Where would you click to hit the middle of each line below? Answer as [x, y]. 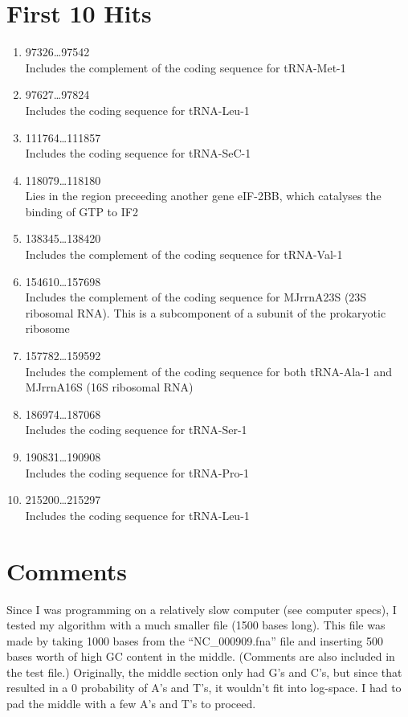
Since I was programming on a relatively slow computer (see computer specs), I [202, 609]
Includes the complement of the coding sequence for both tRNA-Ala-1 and [208, 371]
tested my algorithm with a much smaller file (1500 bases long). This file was [196, 625]
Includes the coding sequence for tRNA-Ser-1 [136, 430]
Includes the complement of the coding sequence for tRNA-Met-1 [186, 67]
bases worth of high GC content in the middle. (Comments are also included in [201, 656]
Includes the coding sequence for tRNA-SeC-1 [138, 153]
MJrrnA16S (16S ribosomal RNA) [109, 387]
